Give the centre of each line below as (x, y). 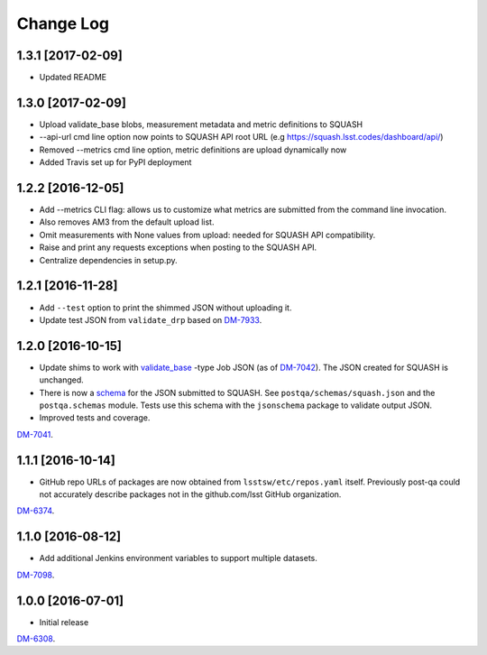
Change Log (63, 23)
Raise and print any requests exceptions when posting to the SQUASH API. (178, 247)
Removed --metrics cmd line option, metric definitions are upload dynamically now (193, 150)
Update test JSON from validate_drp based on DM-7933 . (151, 319)
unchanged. (62, 380)
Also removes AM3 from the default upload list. (127, 222)
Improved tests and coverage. (95, 418)
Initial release (64, 622)
